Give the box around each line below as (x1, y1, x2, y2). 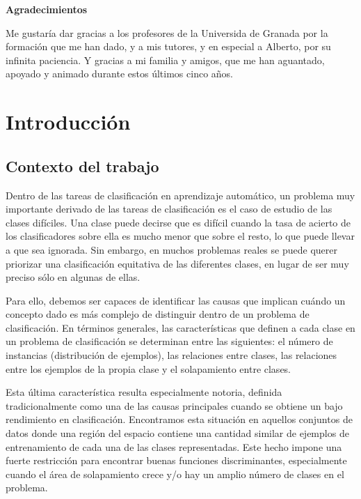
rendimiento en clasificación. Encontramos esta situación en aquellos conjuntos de (6, 412, 353, 427)
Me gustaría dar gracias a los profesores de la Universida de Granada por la (6, 25, 328, 40)
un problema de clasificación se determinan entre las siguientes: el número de (6, 334, 333, 348)
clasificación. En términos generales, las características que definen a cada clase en (6, 320, 355, 335)
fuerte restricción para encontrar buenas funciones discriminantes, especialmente (6, 453, 347, 468)
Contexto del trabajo (6, 155, 159, 176)
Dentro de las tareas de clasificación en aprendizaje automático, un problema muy (6, 187, 355, 202)
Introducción (6, 107, 131, 136)
